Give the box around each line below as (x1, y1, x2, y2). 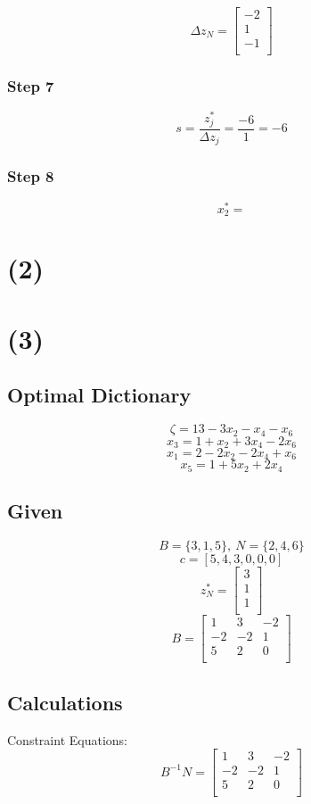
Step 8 (7, 165, 54, 187)
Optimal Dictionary (7, 381, 192, 409)
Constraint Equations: (7, 730, 127, 749)
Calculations (7, 688, 123, 716)
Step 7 (7, 75, 54, 97)
